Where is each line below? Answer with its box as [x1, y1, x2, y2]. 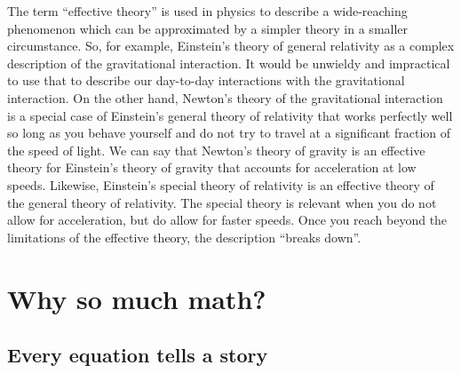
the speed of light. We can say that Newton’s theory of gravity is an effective [7, 140, 425, 159]
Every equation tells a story [7, 341, 268, 369]
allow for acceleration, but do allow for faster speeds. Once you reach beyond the [7, 210, 448, 229]
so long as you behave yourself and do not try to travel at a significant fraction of [7, 123, 451, 142]
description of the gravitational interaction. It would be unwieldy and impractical [7, 53, 450, 72]
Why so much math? [7, 280, 266, 316]
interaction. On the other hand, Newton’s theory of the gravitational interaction [7, 88, 443, 107]
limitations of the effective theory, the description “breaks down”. [7, 227, 362, 246]
